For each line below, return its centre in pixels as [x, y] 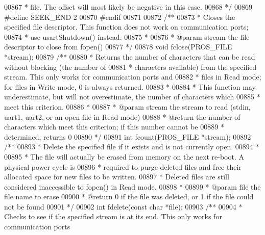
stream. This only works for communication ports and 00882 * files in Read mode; [133, 77]
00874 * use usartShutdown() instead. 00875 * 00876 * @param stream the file [127, 36]
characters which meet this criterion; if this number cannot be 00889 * [114, 127]
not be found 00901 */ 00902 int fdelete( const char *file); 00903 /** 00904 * [123, 206]
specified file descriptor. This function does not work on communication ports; [126, 27]
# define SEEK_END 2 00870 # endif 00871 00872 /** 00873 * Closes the [120, 17]
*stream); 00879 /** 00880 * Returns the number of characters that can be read [130, 56]
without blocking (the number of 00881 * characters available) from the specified [130, 67]
